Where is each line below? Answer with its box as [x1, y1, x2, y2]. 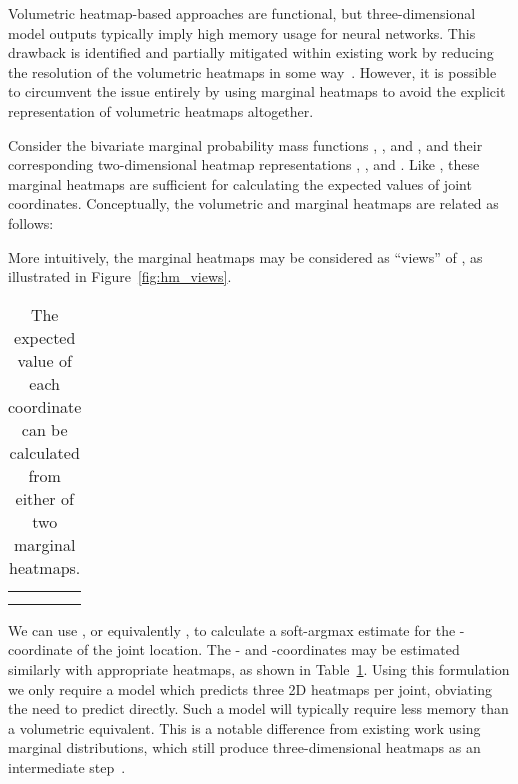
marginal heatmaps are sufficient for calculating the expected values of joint [8, 173, 472, 194]
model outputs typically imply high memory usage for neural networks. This [8, 22, 476, 43]
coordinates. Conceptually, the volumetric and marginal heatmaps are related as [8, 193, 499, 214]
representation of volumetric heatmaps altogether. [8, 100, 314, 121]
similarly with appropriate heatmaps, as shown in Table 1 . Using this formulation [8, 658, 510, 679]
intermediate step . [8, 756, 126, 777]
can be [21, 417, 68, 441]
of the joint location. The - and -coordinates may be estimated [76, 639, 460, 660]
